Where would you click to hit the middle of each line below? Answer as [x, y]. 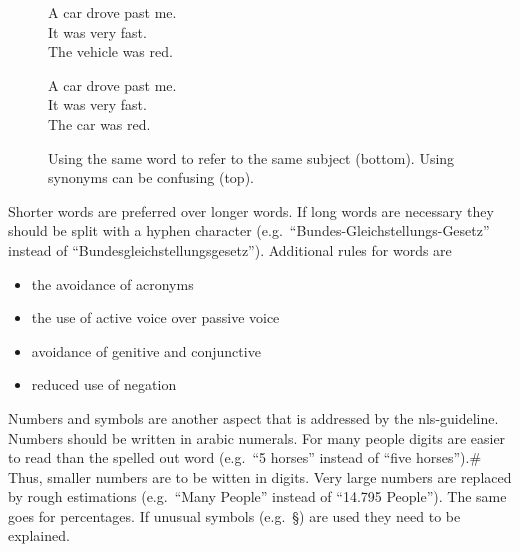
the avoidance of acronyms [112, 283]
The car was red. [99, 123]
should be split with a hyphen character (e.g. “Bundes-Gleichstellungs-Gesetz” [249, 230]
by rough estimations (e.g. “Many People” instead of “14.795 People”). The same [257, 496]
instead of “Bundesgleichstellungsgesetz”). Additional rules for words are [230, 249]
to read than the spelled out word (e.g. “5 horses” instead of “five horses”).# [245, 457]
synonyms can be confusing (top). [151, 177]
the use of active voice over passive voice [155, 317]
